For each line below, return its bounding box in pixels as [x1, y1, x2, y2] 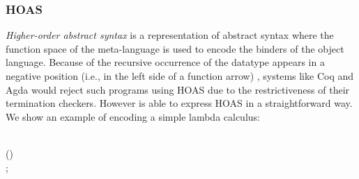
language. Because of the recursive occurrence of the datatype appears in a [6, 55, 325, 69]
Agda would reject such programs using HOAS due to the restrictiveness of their [6, 82, 350, 96]
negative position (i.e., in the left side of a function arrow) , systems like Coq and [6, 69, 354, 83]
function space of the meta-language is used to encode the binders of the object [6, 41, 344, 56]
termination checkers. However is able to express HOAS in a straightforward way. [6, 96, 353, 110]
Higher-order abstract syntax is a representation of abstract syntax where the [6, 28, 334, 42]
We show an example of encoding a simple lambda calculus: [6, 109, 260, 123]
